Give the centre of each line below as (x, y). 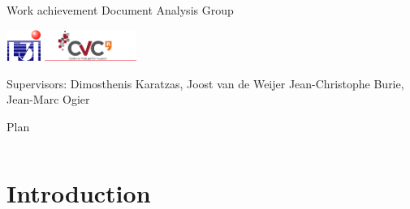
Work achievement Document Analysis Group (120, 10)
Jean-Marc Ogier (48, 99)
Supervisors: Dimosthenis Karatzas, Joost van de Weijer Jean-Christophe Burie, (205, 83)
